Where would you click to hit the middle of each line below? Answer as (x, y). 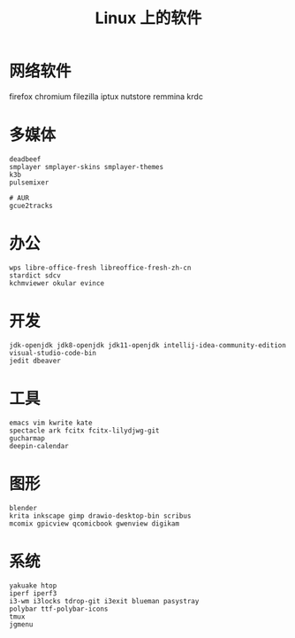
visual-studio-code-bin (53, 353)
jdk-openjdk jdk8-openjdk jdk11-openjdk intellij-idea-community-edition (148, 345)
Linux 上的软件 (148, 18)
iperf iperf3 (33, 593)
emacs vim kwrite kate (51, 423)
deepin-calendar (39, 446)
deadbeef (25, 159)
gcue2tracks (31, 206)
